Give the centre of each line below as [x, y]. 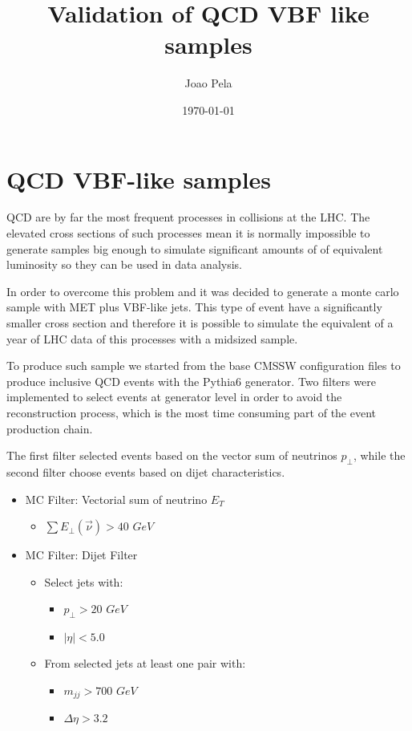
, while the [379, 455]
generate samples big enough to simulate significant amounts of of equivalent [195, 248]
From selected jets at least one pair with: [145, 663]
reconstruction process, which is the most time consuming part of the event [192, 412]
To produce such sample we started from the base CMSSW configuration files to [204, 365]
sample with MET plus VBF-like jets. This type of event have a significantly [194, 307]
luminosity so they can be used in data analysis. [124, 264]
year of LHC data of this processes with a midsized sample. [152, 338]
